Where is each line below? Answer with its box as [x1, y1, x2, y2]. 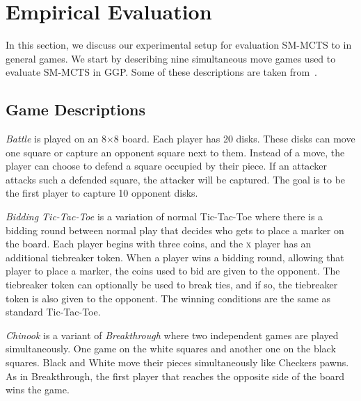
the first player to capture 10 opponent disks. [6, 186, 198, 200]
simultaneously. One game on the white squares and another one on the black [6, 341, 336, 356]
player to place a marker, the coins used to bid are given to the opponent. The [6, 263, 340, 278]
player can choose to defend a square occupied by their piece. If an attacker [6, 158, 327, 173]
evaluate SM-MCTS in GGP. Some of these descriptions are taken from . [6, 65, 317, 79]
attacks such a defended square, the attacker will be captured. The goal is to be [6, 172, 346, 186]
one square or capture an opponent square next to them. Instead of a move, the [6, 145, 345, 159]
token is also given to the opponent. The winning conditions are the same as [6, 290, 331, 305]
